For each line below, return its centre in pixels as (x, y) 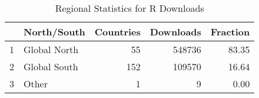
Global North (51, 49)
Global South (51, 66)
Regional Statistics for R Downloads (129, 8)
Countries (117, 32)
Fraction (230, 32)
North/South (54, 32)
